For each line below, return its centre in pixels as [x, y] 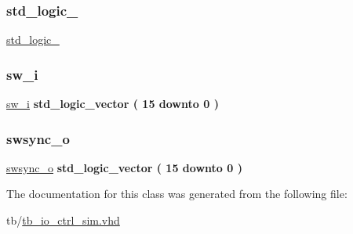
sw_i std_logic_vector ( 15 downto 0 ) [113, 104]
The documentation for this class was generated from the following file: [177, 194]
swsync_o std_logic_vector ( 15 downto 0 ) [124, 167]
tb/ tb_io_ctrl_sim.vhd [63, 220]
